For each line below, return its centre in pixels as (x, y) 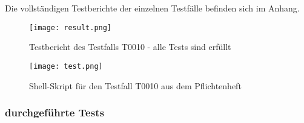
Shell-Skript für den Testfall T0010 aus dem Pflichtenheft (135, 85)
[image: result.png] (71, 27)
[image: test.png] (66, 66)
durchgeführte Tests (55, 112)
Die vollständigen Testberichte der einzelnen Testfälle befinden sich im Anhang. (152, 8)
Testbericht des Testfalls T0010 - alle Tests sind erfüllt (130, 47)
